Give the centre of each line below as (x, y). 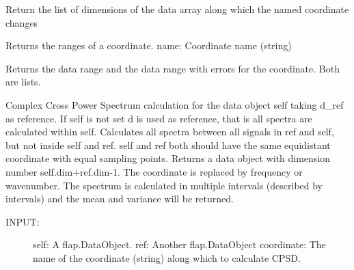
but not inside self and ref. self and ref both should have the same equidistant (168, 145)
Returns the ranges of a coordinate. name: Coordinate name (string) (149, 45)
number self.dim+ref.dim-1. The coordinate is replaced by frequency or (154, 171)
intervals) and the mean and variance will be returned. (120, 199)
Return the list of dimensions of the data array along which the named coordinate (177, 9)
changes (22, 22)
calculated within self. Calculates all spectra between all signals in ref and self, (170, 132)
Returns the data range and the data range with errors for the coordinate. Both (173, 68)
